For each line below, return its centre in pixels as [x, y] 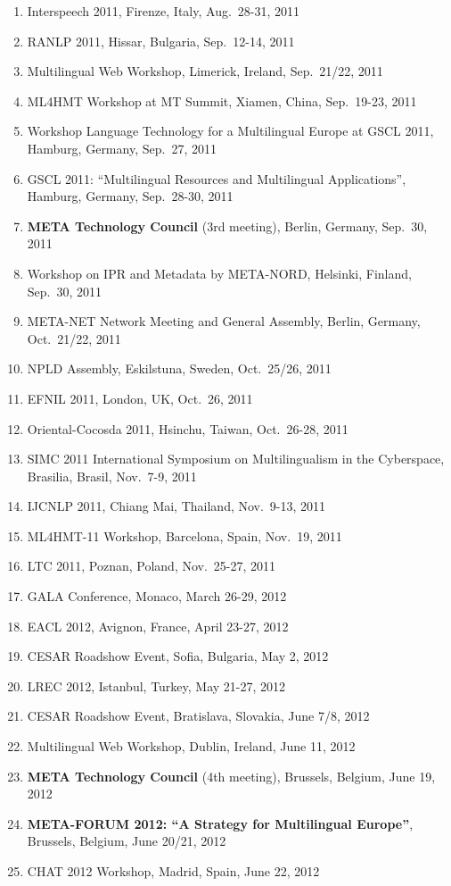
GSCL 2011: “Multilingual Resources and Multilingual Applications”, [217, 178]
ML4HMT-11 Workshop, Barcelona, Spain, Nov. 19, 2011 [184, 535]
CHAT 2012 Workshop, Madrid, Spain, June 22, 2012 [173, 871]
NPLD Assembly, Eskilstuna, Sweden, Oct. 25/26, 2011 [179, 368]
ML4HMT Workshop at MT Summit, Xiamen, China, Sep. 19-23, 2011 [222, 100]
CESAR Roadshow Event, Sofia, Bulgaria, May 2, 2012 [178, 656]
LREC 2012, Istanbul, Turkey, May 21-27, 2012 [156, 685]
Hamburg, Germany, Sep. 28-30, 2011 [130, 196]
